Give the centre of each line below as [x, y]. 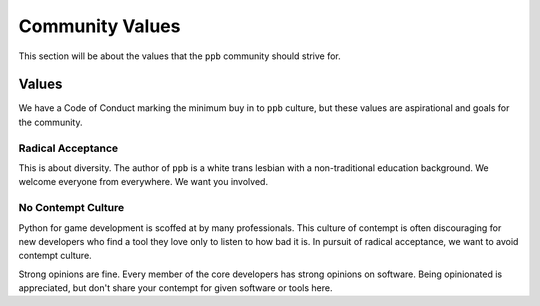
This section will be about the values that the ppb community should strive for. [180, 56]
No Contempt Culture [71, 208]
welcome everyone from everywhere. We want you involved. [143, 182]
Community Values [99, 26]
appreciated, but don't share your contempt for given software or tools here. [175, 288]
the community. [50, 122]
